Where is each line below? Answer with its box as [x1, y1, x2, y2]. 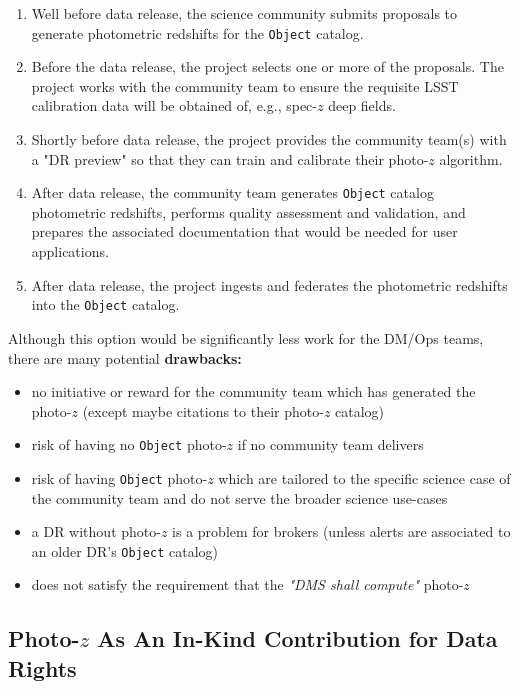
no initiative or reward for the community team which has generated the [31, 381, 476, 402]
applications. [31, 241, 109, 262]
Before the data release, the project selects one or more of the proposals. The [31, 56, 504, 77]
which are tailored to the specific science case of [218, 467, 511, 488]
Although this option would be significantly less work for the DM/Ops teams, [8, 327, 484, 348]
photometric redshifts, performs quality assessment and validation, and [31, 201, 466, 222]
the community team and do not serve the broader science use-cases [31, 487, 448, 508]
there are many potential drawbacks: [8, 347, 242, 368]
